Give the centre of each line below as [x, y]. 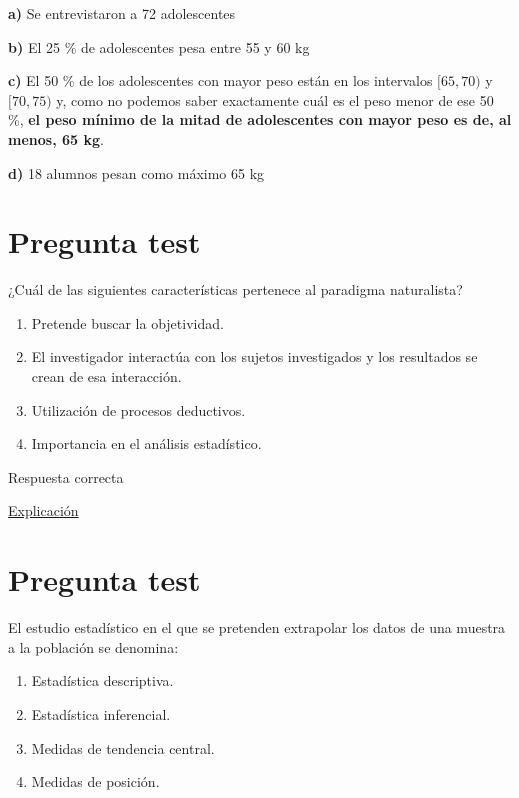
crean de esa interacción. [106, 376]
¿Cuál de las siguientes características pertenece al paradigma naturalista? [235, 289]
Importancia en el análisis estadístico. [146, 443]
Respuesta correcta [66, 476]
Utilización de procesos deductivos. [138, 409]
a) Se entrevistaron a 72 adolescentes [122, 13]
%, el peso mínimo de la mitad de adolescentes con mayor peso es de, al [260, 119]
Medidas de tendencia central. [123, 747]
